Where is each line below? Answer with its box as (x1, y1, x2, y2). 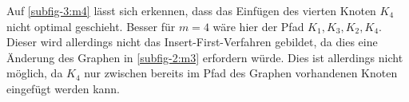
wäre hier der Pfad (212, 18, 304, 34)
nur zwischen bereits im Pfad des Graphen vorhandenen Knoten (84, 65, 398, 81)
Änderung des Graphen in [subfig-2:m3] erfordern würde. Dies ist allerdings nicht (6, 49, 403, 65)
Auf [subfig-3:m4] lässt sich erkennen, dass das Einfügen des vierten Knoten (6, 2, 376, 18)
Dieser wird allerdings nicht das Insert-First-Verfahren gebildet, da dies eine (6, 33, 378, 50)
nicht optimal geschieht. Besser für (6, 18, 176, 34)
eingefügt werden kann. (6, 80, 121, 96)
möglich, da (6, 65, 63, 81)
